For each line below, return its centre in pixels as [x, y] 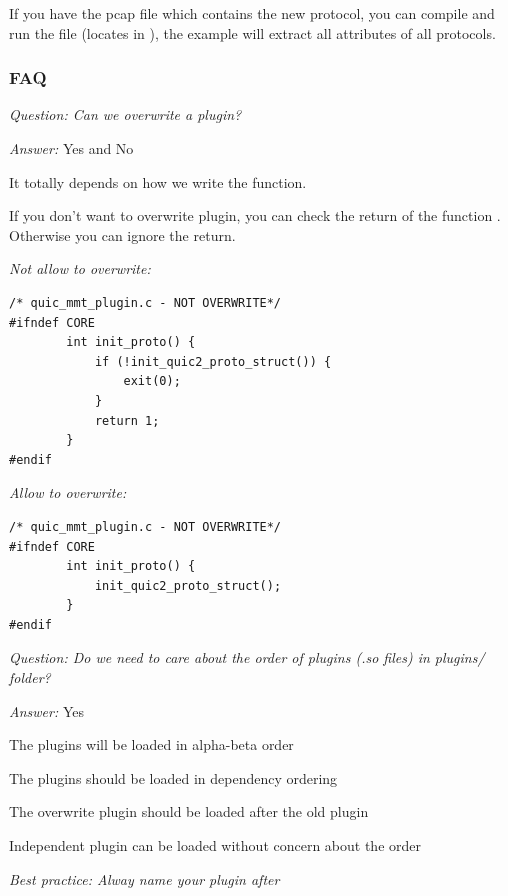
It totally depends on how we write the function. [158, 181]
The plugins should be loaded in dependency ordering [173, 777]
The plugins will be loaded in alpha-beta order [151, 744]
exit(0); [152, 381]
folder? [30, 677]
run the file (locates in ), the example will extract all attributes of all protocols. [252, 32]
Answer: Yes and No [71, 148]
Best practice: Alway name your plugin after [144, 878]
